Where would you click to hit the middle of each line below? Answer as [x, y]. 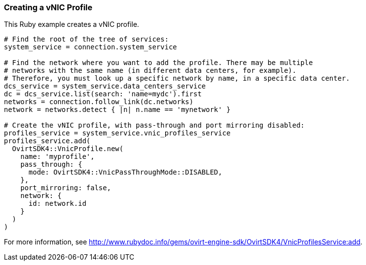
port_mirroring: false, [66, 188]
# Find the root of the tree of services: [86, 39]
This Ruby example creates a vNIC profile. [72, 24]
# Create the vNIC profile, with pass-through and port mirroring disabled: [154, 125]
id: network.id [57, 204]
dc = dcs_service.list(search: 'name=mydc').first [103, 94]
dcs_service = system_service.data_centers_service [105, 86]
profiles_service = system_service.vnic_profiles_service [117, 133]
